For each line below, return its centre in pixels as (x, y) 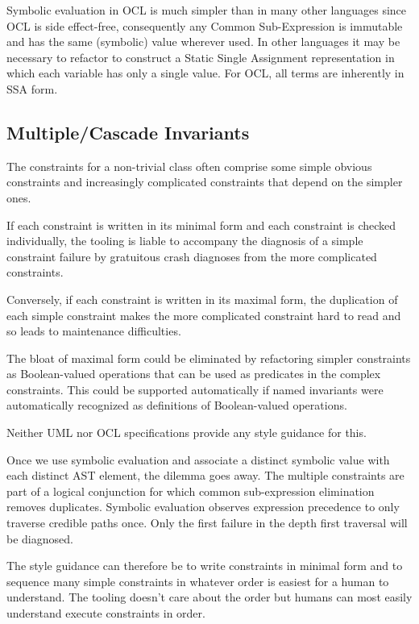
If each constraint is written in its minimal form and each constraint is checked (201, 225)
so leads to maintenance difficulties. (94, 331)
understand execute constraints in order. (106, 613)
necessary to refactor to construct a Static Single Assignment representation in (201, 57)
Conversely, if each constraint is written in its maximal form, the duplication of (202, 299)
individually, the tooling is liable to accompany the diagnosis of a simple (185, 241)
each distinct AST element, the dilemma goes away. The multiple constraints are (205, 475)
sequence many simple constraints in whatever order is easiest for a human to (198, 581)
